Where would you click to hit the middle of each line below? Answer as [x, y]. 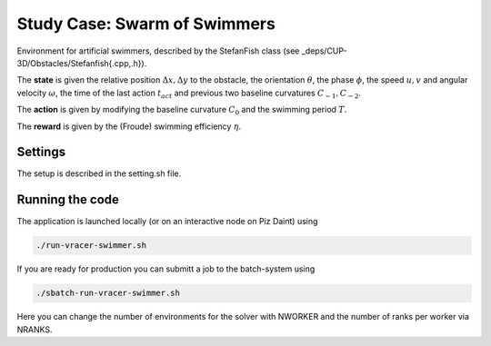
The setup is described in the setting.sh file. [99, 173]
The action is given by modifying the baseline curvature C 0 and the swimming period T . [182, 111]
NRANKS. [35, 329]
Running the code [68, 200]
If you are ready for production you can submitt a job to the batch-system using [166, 269]
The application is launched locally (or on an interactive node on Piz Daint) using [167, 222]
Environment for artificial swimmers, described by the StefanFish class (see [158, 51]
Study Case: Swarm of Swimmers [146, 24]
